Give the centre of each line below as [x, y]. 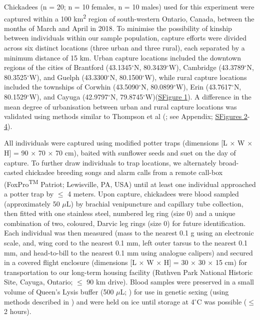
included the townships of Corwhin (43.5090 [71, 87]
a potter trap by [29, 193]
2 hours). [18, 311]
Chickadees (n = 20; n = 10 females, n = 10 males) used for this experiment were [129, 6]
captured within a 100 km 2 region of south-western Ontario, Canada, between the [129, 17]
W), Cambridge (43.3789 [206, 67]
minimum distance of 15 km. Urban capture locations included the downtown [122, 57]
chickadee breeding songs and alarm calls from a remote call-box [124, 172]
